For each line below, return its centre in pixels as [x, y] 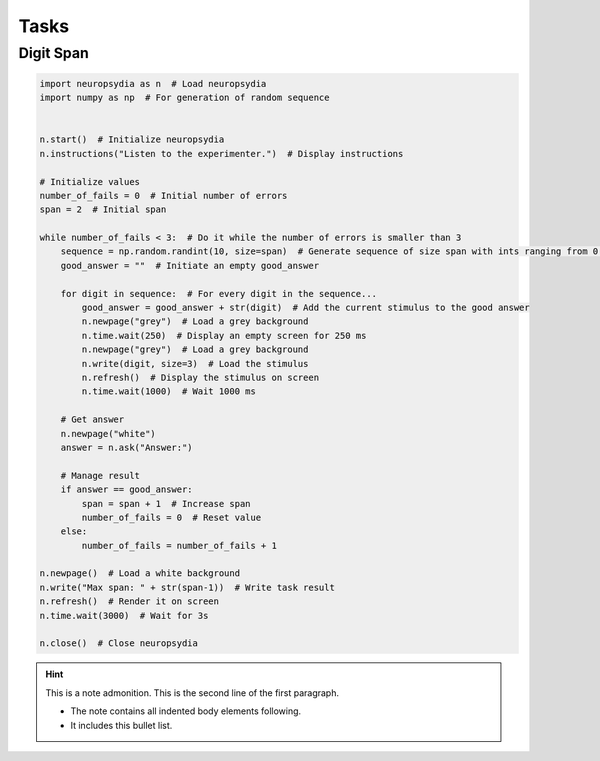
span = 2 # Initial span [103, 209]
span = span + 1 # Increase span [166, 503]
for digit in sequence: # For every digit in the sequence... [219, 293]
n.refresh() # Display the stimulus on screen [200, 377]
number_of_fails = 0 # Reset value [171, 517]
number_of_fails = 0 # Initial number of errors [163, 195]
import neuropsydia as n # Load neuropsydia [153, 83]
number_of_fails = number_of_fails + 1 [179, 545]
